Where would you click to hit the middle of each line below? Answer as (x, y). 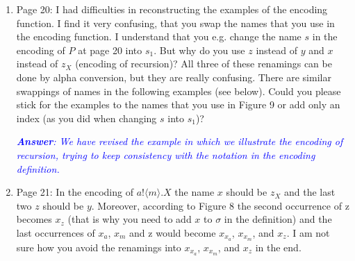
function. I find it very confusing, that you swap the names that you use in (175, 23)
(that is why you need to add (130, 219)
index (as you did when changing (86, 118)
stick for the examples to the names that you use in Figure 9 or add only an (178, 104)
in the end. (278, 247)
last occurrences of (56, 232)
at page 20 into (110, 50)
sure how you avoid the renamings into (99, 247)
